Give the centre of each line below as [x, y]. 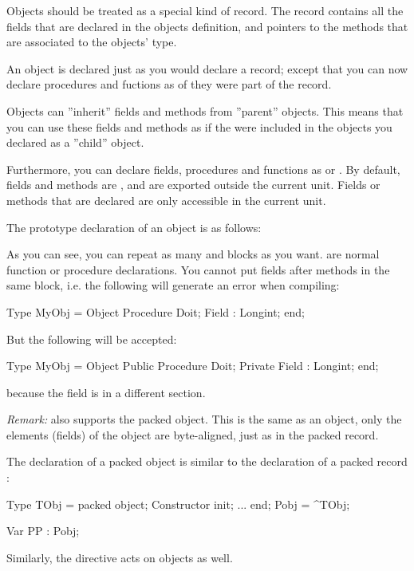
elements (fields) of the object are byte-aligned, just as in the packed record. [193, 434]
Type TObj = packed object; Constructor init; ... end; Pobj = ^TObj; [178, 504]
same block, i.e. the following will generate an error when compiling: [173, 285]
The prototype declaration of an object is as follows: [134, 227]
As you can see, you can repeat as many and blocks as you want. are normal [193, 254]
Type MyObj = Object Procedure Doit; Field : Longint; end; [156, 311]
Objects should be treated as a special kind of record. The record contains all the [205, 10]
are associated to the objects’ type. [92, 42]
